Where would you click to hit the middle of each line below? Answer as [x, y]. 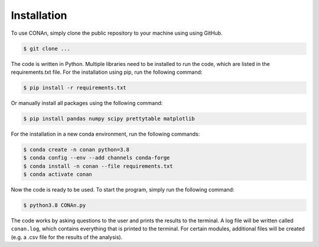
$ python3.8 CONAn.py [55, 205]
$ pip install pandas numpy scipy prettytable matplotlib [109, 118]
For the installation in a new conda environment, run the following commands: [105, 134]
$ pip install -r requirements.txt [75, 88]
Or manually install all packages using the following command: [87, 103]
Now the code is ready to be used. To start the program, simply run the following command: [123, 189]
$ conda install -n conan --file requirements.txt [98, 166]
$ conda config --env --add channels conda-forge [97, 158]
